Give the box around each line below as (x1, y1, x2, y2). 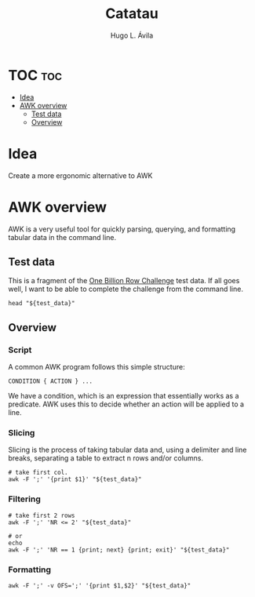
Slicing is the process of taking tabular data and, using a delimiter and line (8, 445, 247, 455)
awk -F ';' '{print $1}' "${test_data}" (8, 475, 143, 483)
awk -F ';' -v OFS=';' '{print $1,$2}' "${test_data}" (8, 581, 191, 589)
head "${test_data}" (8, 300, 76, 308)
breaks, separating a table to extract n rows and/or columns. (8, 453, 204, 463)
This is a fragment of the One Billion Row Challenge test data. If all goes (8, 276, 240, 286)
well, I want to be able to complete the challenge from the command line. (8, 284, 243, 294)
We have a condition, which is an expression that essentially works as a (8, 391, 239, 401)
